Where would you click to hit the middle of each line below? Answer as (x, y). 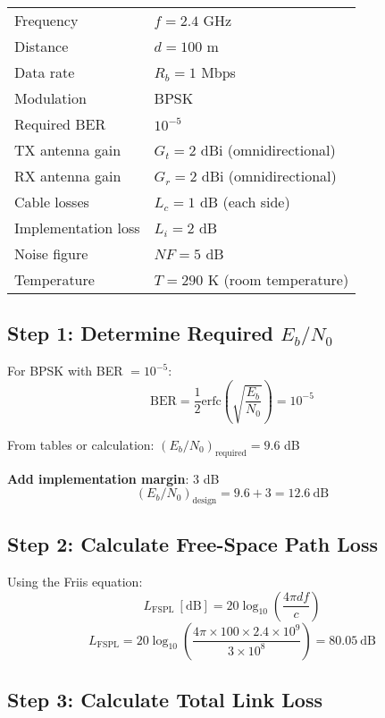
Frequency (46, 20)
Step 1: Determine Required (140, 333)
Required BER (60, 124)
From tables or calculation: (81, 444)
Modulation (50, 98)
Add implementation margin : (98, 478)
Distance (42, 46)
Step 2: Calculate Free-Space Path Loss (192, 544)
